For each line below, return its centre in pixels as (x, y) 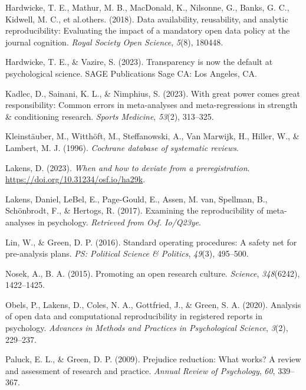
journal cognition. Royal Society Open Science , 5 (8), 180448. (114, 42)
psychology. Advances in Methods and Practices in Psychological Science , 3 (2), (147, 328)
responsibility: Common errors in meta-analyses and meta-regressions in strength (152, 105)
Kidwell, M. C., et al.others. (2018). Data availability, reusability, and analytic (147, 19)
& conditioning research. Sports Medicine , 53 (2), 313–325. (110, 116)
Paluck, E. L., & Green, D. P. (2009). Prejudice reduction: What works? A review (153, 359)
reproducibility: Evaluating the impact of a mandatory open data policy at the (148, 30)
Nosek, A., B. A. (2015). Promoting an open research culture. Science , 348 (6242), (153, 273)
